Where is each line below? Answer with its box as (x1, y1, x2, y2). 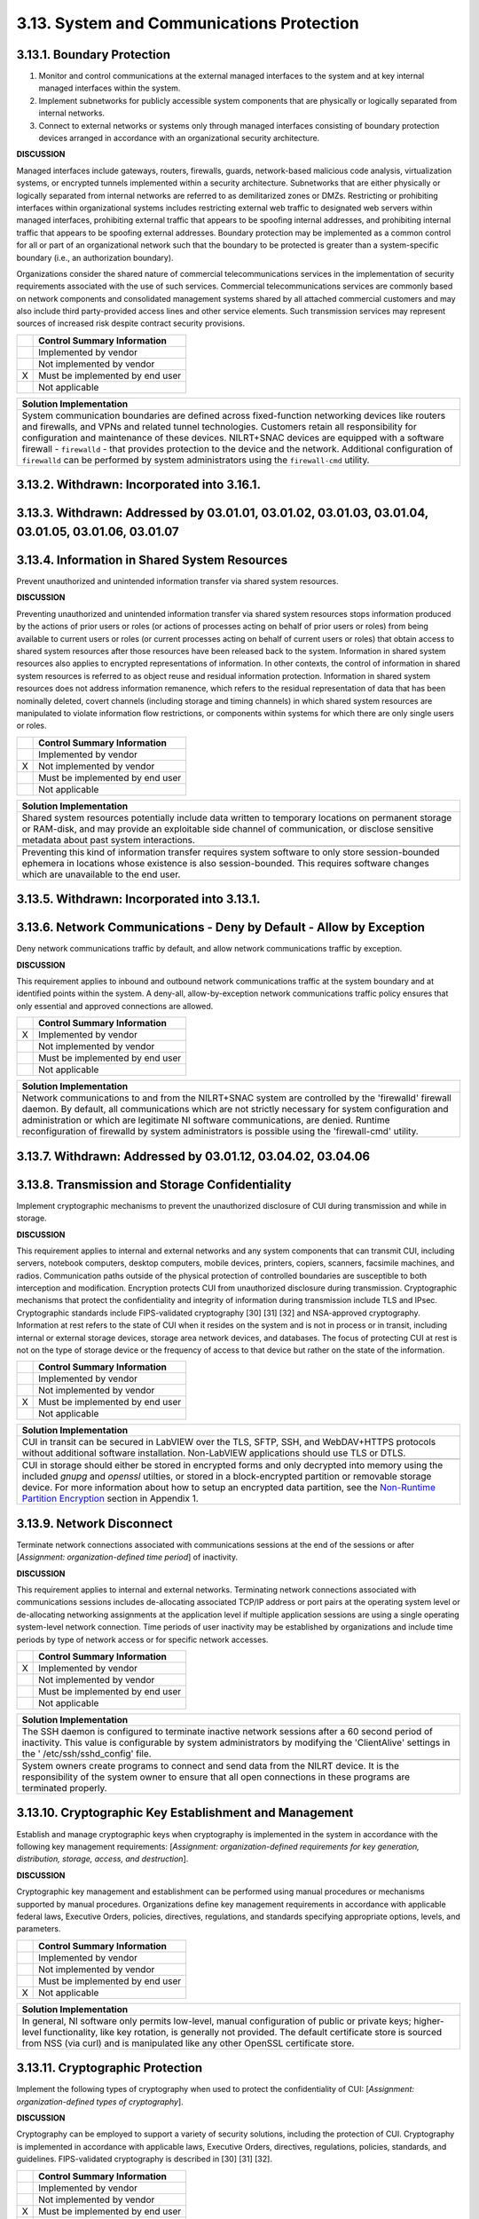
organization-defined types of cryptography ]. (16, 2096, 184, 2107)
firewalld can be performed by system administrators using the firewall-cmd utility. (21, 454, 370, 466)
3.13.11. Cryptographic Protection (16, 2060, 203, 2076)
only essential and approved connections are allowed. (16, 1000, 214, 1011)
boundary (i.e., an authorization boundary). (16, 252, 174, 263)
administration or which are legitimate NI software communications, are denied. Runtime (21, 1114, 390, 1126)
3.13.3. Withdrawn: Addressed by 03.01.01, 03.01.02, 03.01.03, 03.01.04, (16, 506, 429, 521)
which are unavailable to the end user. (21, 868, 181, 880)
